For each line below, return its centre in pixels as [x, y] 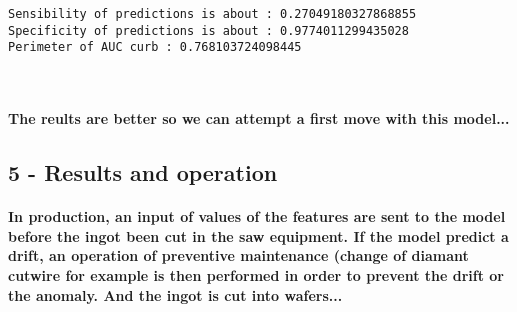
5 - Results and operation [143, 172]
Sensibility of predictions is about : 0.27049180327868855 [212, 14]
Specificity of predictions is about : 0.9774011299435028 [208, 30]
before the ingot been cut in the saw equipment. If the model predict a [258, 235]
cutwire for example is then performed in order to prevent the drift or [256, 274]
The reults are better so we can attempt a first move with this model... [259, 118]
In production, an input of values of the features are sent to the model [257, 216]
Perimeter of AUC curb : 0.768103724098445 [155, 47]
